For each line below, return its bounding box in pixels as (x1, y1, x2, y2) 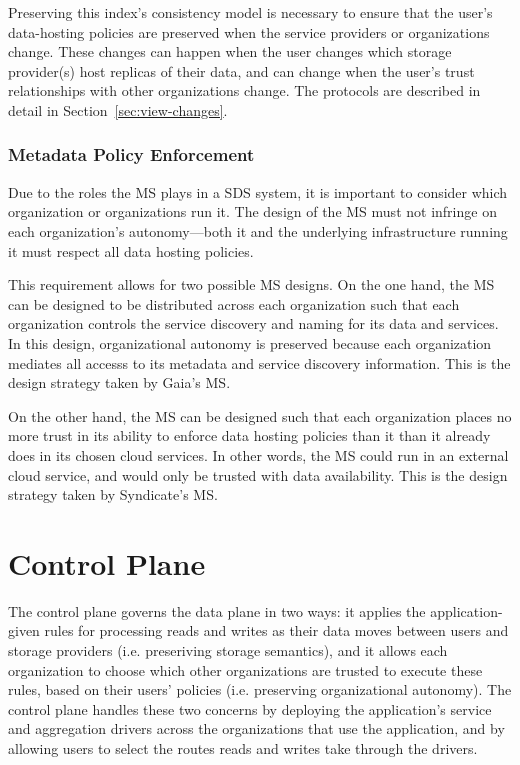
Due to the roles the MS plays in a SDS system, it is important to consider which (8, 181, 508, 202)
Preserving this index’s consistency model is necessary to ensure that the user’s (8, 2, 493, 22)
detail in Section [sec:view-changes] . (8, 99, 228, 120)
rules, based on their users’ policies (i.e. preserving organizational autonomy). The (8, 679, 512, 700)
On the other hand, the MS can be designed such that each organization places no (8, 405, 512, 426)
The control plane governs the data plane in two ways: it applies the (8, 600, 426, 621)
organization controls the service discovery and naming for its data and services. (8, 313, 499, 334)
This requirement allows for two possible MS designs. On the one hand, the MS (8, 274, 495, 295)
